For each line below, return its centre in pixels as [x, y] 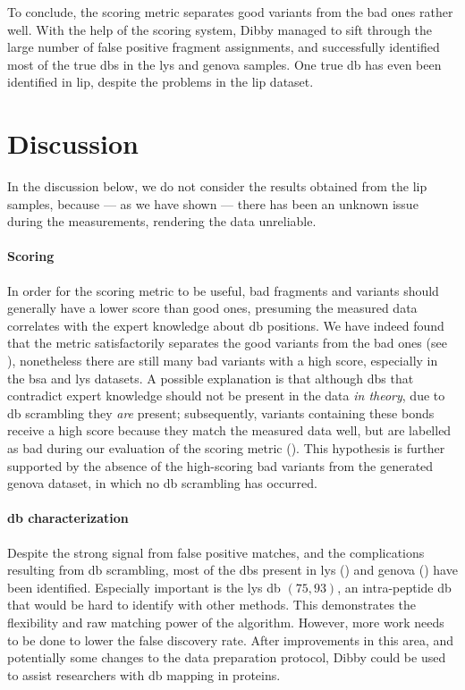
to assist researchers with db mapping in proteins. [144, 674]
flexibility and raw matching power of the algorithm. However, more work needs [226, 622]
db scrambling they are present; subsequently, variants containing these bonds [221, 412]
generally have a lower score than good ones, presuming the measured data [212, 308]
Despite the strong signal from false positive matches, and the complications [216, 552]
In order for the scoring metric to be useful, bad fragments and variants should [223, 290]
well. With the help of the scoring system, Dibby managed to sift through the [220, 29]
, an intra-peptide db [394, 587]
